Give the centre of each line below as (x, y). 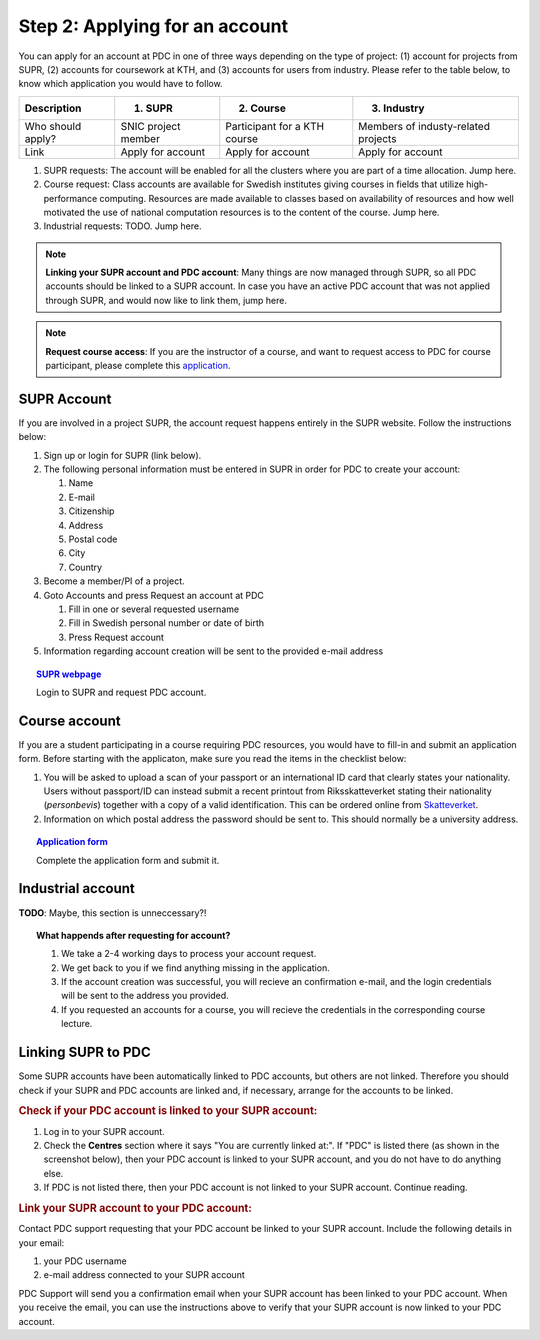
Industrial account (76, 888)
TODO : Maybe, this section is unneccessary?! (112, 912)
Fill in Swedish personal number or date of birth (166, 623)
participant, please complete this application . (138, 366)
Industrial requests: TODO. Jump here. (122, 226)
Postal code (93, 539)
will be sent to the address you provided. (145, 996)
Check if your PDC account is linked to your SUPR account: (168, 1111)
